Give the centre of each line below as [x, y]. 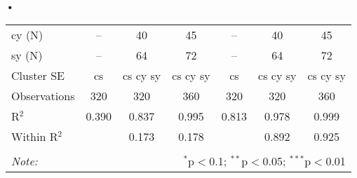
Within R [35, 136]
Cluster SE [38, 75]
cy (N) [27, 34]
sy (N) [27, 55]
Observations [43, 95]
